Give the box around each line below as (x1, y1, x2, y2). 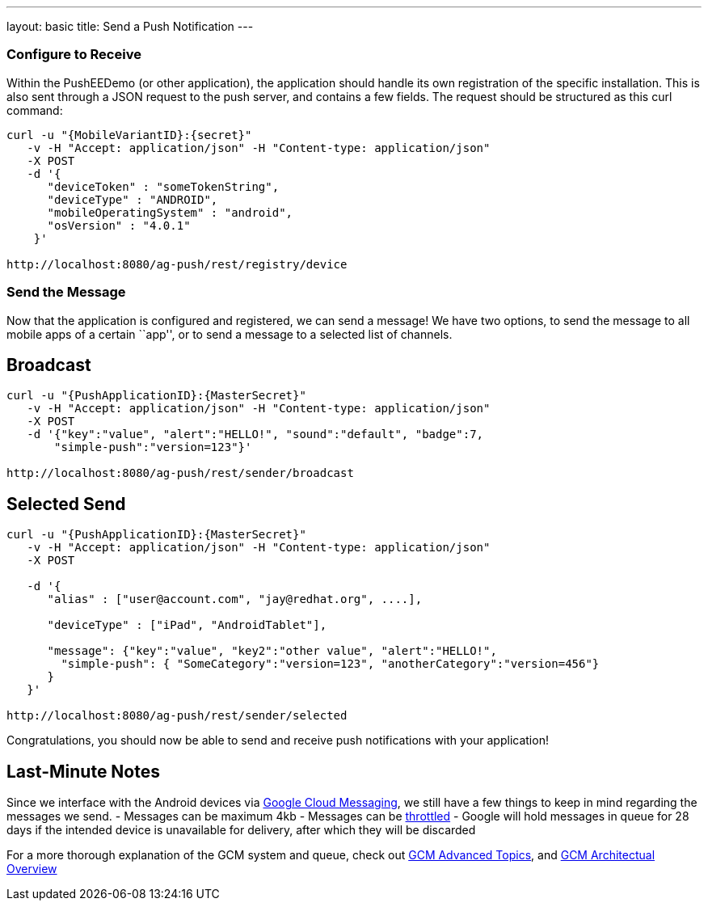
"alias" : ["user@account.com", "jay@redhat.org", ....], (47, 593, 423, 606)
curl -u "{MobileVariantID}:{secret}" (6, 128, 252, 141)
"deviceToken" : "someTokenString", (47, 179, 280, 193)
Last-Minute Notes (6, 761, 161, 782)
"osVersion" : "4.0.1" (47, 218, 191, 232)
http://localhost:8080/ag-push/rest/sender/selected (6, 709, 348, 723)
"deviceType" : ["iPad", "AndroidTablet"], (47, 618, 327, 632)
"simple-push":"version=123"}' (54, 441, 252, 454)
